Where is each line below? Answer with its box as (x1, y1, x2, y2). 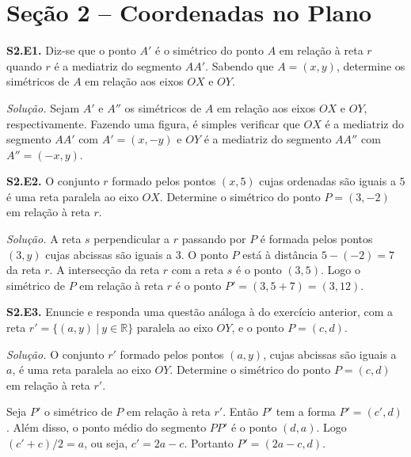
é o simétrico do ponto (155, 42, 264, 59)
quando (6, 57, 42, 74)
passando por (181, 230, 246, 247)
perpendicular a (93, 230, 170, 247)
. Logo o (321, 261, 360, 278)
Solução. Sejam (6, 99, 80, 116)
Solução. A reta (6, 230, 82, 247)
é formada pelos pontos (260, 230, 373, 247)
